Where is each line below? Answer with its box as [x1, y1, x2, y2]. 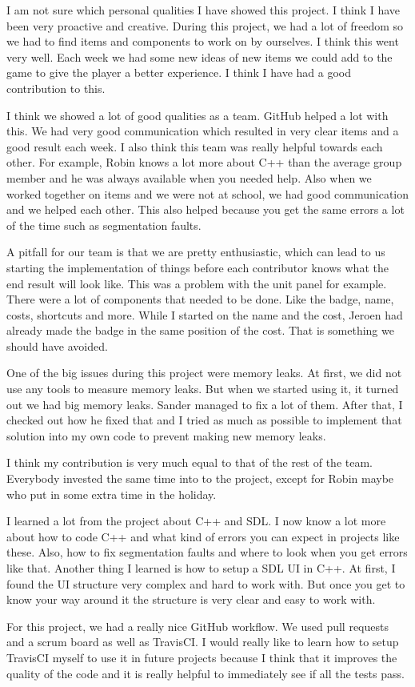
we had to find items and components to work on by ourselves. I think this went [6, 33, 399, 50]
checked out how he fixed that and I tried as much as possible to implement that [6, 412, 402, 428]
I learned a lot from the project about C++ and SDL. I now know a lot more [6, 512, 386, 529]
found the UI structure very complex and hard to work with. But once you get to [6, 575, 405, 592]
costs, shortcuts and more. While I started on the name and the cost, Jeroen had [6, 306, 403, 323]
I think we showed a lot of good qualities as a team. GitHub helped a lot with [6, 106, 389, 123]
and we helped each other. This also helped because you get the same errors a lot [6, 201, 405, 218]
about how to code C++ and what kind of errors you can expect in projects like [6, 528, 400, 544]
